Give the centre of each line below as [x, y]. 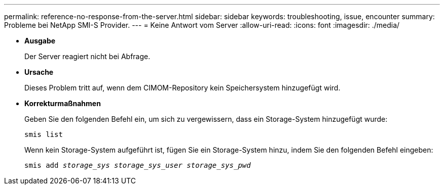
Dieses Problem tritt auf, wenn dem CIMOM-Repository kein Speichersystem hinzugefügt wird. [182, 88]
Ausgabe [40, 41]
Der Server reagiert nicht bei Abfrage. [87, 56]
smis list [44, 134]
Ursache [39, 72]
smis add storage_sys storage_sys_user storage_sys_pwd [138, 165]
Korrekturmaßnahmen [63, 103]
